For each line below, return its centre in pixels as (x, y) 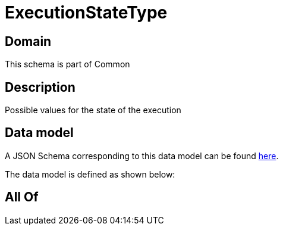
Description (40, 87)
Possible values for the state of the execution (93, 110)
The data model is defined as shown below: (90, 174)
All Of (22, 197)
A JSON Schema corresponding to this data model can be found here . (142, 156)
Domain (28, 41)
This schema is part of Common (67, 64)
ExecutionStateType (86, 13)
